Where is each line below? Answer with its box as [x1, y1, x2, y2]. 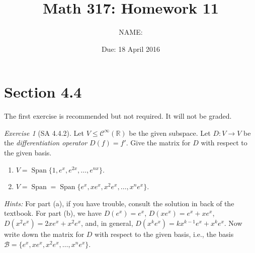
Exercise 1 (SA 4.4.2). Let [4, 127, 84, 138]
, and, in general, [81, 218, 133, 228]
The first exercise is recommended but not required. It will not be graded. [4, 111, 232, 121]
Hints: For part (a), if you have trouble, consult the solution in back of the [4, 198, 234, 208]
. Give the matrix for [126, 137, 191, 148]
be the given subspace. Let [129, 127, 211, 138]
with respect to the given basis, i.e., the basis [95, 229, 234, 239]
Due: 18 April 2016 [101, 43, 160, 54]
